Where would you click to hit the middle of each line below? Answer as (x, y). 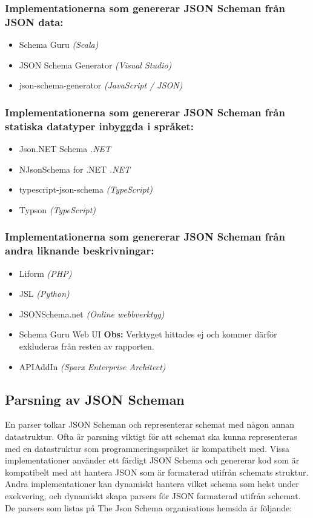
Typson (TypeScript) (58, 209)
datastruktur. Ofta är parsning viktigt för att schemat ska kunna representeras (151, 436)
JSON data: (34, 22)
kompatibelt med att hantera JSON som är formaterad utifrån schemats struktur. (157, 472)
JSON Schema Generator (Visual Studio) (95, 65)
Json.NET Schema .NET (65, 149)
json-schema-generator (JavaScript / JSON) (101, 85)
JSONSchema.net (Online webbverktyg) (92, 314)
